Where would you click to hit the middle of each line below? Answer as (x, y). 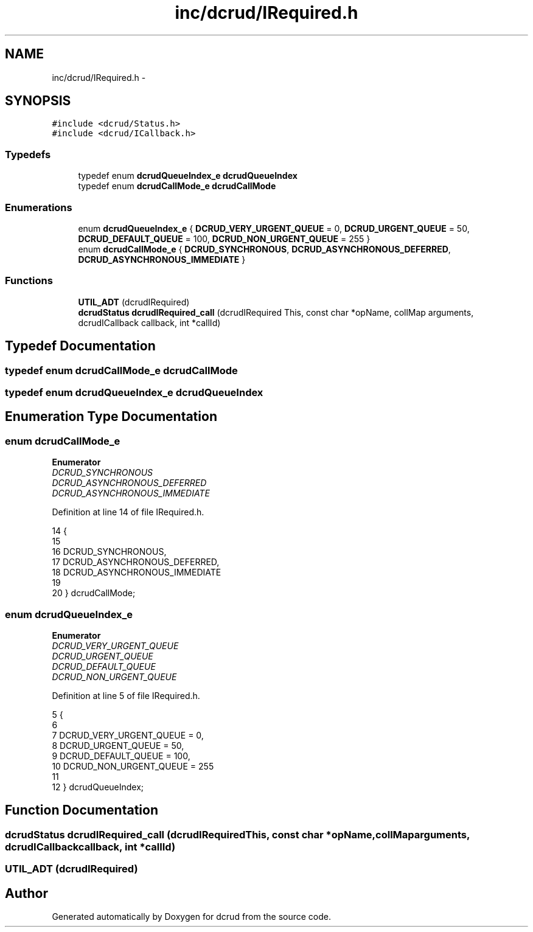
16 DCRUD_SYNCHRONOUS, (109, 552)
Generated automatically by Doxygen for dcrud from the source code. (192, 916)
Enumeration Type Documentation (111, 417)
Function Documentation (82, 810)
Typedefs (28, 154)
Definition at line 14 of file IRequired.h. (128, 512)
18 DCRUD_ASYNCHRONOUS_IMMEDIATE (137, 572)
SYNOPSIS (38, 101)
